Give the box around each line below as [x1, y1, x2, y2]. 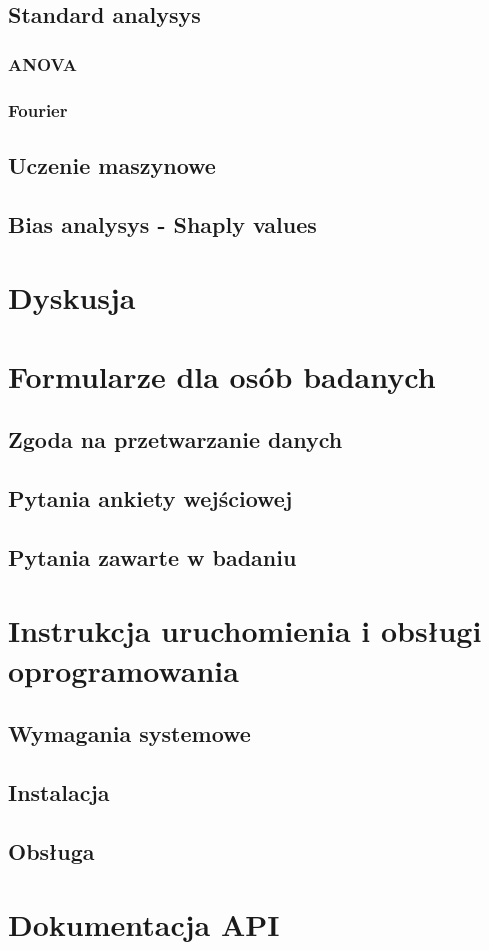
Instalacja [8, 776, 110, 807]
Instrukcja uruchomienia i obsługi [8, 610, 482, 651]
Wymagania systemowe [8, 718, 251, 749]
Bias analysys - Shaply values [8, 208, 317, 239]
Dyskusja [8, 277, 136, 318]
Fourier [8, 97, 68, 122]
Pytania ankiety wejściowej [8, 482, 293, 513]
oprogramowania [8, 649, 239, 690]
